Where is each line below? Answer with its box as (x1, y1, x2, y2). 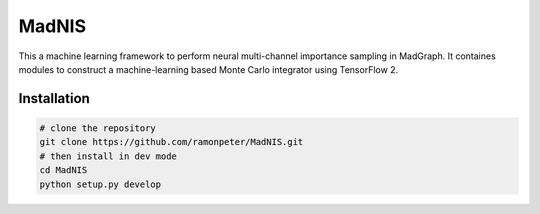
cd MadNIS (39, 165, 88, 176)
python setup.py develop (39, 178, 162, 190)
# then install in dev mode (39, 150, 177, 162)
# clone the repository (39, 122, 157, 134)
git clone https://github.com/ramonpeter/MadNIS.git (39, 136, 304, 148)
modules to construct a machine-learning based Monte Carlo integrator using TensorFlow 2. (18, 63, 399, 75)
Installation (18, 90, 90, 107)
